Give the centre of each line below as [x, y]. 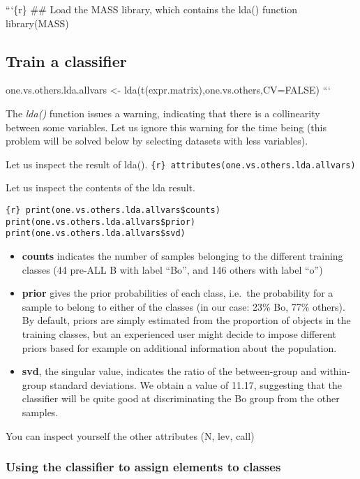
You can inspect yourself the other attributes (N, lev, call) [130, 435]
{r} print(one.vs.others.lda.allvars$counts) [113, 211]
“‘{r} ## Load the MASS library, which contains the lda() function [152, 9]
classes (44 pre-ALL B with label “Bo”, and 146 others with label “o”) [172, 269]
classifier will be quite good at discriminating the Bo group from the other [181, 398]
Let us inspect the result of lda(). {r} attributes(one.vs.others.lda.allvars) [181, 164]
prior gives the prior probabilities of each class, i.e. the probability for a [178, 293]
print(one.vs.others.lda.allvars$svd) [96, 234]
